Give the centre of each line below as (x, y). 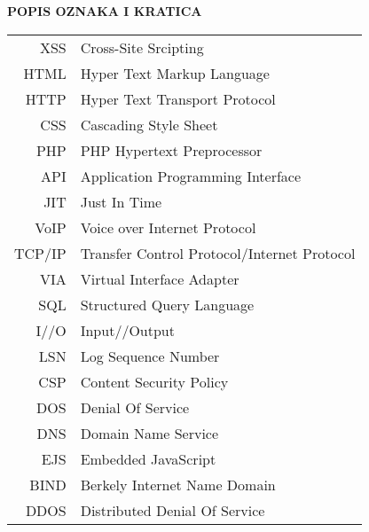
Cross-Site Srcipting (142, 47)
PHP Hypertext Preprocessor (171, 150)
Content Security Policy (154, 381)
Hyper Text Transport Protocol (178, 98)
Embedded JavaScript (148, 458)
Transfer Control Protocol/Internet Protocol (218, 253)
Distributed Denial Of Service (173, 510)
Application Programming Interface (191, 176)
